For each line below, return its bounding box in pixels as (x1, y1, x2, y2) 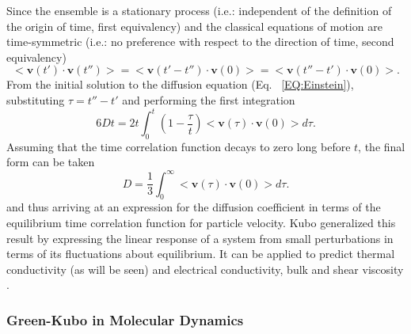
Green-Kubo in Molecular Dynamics (6, 309, 244, 329)
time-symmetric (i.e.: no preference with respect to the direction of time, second (6, 33, 394, 50)
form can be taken (6, 154, 95, 170)
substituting (6, 91, 65, 108)
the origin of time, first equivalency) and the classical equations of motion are (6, 17, 382, 34)
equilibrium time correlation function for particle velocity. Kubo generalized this (6, 214, 396, 230)
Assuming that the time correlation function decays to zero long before (6, 138, 351, 154)
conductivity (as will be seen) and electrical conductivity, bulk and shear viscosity (6, 260, 404, 277)
